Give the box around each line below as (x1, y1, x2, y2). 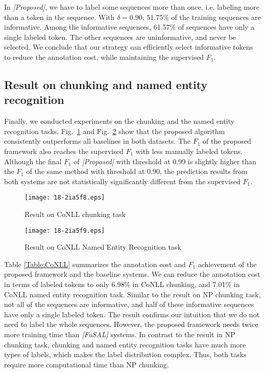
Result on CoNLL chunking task (25, 208, 126, 219)
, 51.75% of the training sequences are (142, 11, 261, 22)
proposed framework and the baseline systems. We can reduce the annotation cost (4, 269, 260, 279)
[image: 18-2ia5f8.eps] (25, 194, 105, 202)
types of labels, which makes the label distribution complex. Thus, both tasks (4, 349, 247, 360)
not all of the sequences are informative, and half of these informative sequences (4, 299, 254, 310)
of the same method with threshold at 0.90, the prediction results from (26, 166, 248, 177)
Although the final (4, 156, 62, 166)
